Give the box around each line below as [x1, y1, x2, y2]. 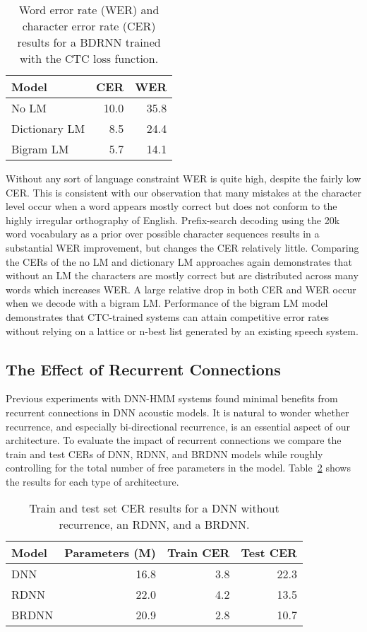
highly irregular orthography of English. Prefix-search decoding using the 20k [6, 212, 340, 227]
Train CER [167, 544, 230, 561]
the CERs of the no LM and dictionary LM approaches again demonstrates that [6, 254, 352, 269]
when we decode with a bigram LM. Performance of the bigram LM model [6, 295, 328, 310]
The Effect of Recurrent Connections [6, 358, 281, 380]
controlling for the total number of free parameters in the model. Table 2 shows [6, 460, 351, 475]
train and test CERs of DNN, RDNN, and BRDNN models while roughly [6, 446, 323, 461]
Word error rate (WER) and [18, 1, 160, 18]
